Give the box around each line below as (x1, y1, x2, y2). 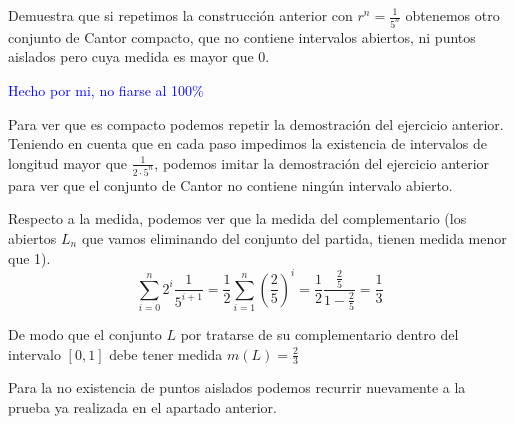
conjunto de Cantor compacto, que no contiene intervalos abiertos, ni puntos (8, 26, 476, 47)
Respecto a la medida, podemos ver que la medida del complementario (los (8, 208, 467, 229)
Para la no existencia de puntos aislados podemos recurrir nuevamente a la (8, 377, 466, 398)
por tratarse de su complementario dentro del (180, 323, 459, 344)
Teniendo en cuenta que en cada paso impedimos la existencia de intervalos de (8, 133, 488, 154)
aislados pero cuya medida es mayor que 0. (8, 46, 270, 67)
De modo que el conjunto (8, 323, 162, 344)
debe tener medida (109, 343, 223, 364)
